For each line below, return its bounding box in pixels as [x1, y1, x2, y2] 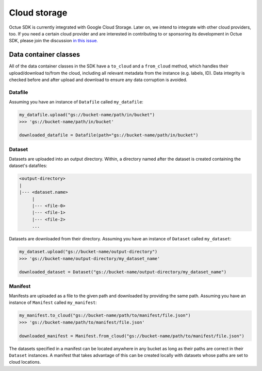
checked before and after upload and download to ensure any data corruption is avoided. [9, 77, 188, 83]
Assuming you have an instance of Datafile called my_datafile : [9, 99, 144, 105]
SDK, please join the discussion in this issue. [9, 38, 98, 44]
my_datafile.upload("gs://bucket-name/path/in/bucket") [19, 112, 155, 118]
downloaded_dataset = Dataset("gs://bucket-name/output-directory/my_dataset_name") [19, 270, 227, 275]
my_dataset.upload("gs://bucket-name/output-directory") [19, 249, 158, 254]
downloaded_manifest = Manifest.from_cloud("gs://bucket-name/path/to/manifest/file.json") [19, 333, 245, 338]
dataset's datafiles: [9, 163, 48, 169]
